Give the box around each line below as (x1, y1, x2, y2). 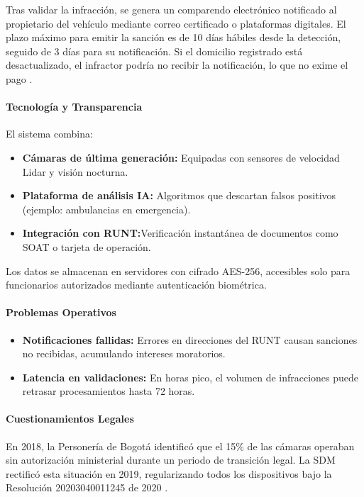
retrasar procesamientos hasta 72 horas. (22, 384, 195, 398)
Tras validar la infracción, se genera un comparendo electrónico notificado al (6, 2, 337, 16)
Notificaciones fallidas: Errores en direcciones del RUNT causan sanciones (22, 332, 358, 347)
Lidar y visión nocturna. (22, 164, 128, 179)
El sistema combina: (6, 126, 93, 141)
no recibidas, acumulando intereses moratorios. (22, 346, 226, 361)
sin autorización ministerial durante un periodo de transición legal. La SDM (6, 452, 336, 467)
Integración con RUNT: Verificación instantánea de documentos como (22, 225, 338, 240)
